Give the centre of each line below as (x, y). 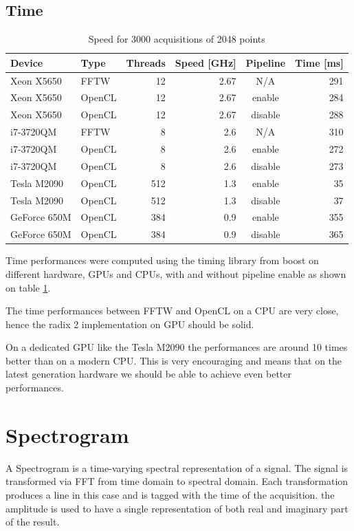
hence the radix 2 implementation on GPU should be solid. (130, 324)
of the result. (33, 522)
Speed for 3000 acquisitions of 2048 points (177, 39)
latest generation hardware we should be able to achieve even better (148, 374)
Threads (146, 62)
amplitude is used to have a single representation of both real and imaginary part (177, 508)
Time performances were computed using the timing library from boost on (162, 260)
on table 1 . (28, 287)
